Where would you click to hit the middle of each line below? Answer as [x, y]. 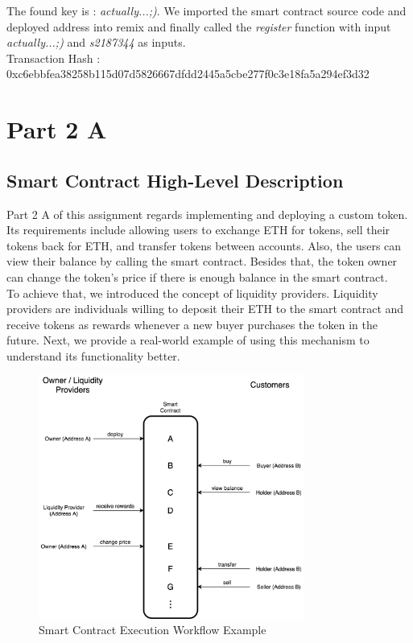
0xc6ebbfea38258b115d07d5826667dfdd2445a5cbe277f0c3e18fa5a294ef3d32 [188, 74]
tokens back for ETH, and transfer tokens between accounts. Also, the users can [204, 245]
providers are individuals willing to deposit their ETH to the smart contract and [205, 309]
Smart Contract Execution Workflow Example [153, 630]
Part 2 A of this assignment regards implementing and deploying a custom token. [207, 214]
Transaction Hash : [54, 58]
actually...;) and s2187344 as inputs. [96, 42]
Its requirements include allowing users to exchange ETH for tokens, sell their [198, 230]
